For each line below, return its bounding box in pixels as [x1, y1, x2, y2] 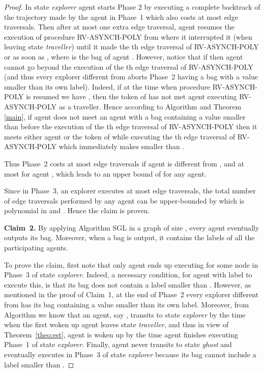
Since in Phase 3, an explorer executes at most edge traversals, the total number [4, 185, 256, 196]
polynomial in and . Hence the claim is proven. [4, 205, 150, 216]
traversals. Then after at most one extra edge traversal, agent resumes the [4, 21, 234, 32]
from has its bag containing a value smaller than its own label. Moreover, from [4, 299, 249, 310]
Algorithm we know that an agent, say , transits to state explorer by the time [4, 309, 246, 320]
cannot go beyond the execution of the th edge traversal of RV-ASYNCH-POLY [4, 61, 253, 72]
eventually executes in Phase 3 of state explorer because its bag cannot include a [4, 349, 256, 359]
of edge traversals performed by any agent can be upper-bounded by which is [4, 195, 245, 206]
